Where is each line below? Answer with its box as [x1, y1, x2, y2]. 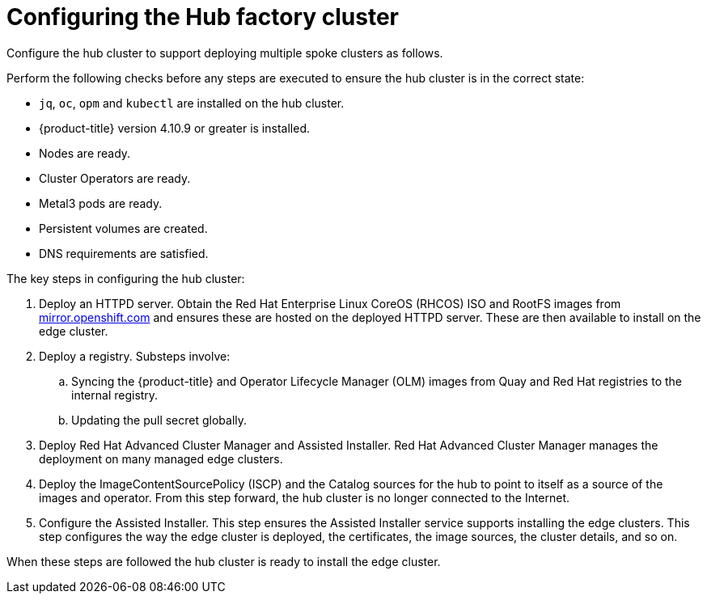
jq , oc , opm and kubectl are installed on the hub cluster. [39, 95, 345, 110]
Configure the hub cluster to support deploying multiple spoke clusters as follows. [6, 45, 443, 60]
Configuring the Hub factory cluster [6, 3, 400, 31]
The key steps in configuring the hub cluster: [6, 271, 245, 285]
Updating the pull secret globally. [71, 412, 248, 427]
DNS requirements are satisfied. [39, 246, 209, 260]
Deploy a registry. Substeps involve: [39, 349, 231, 363]
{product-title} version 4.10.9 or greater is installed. [39, 120, 310, 135]
